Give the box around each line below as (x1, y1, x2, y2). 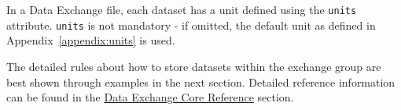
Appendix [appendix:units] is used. (6, 32, 175, 48)
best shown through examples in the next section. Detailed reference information (6, 73, 395, 90)
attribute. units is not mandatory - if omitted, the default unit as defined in (6, 16, 376, 33)
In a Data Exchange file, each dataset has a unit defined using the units (6, 2, 357, 17)
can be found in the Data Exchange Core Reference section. (6, 89, 294, 105)
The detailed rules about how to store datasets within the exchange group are (6, 58, 381, 74)
